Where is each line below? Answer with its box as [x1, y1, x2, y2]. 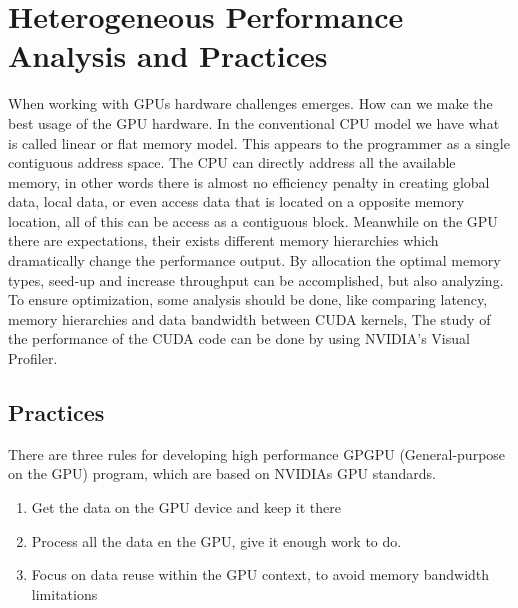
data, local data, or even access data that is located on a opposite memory [8, 191, 465, 212]
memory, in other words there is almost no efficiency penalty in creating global [8, 171, 490, 192]
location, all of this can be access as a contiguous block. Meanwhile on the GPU [8, 210, 498, 231]
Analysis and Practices [8, 35, 328, 76]
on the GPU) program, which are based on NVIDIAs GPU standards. [8, 463, 436, 484]
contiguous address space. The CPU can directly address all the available [8, 152, 456, 173]
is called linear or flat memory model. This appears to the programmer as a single [8, 132, 510, 153]
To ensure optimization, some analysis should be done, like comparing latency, [8, 289, 488, 310]
